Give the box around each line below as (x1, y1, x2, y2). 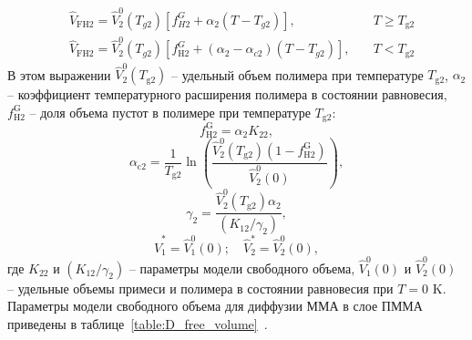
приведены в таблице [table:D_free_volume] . (7, 314, 268, 333)
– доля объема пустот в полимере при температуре (29, 102, 311, 121)
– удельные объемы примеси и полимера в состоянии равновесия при (7, 278, 394, 297)
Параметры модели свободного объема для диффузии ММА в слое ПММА (7, 296, 423, 315)
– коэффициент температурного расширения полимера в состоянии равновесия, (7, 85, 447, 104)
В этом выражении (7, 65, 111, 84)
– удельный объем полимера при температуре (171, 65, 424, 84)
